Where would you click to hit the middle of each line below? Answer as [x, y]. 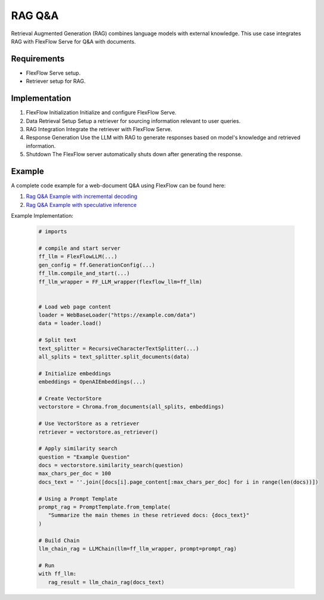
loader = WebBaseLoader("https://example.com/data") [117, 315]
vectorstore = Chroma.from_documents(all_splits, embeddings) [131, 407]
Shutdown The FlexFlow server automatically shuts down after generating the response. [134, 154]
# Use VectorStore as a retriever [89, 424]
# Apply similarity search [78, 449]
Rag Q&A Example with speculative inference [81, 205]
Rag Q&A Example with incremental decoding [81, 196]
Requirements [38, 59]
